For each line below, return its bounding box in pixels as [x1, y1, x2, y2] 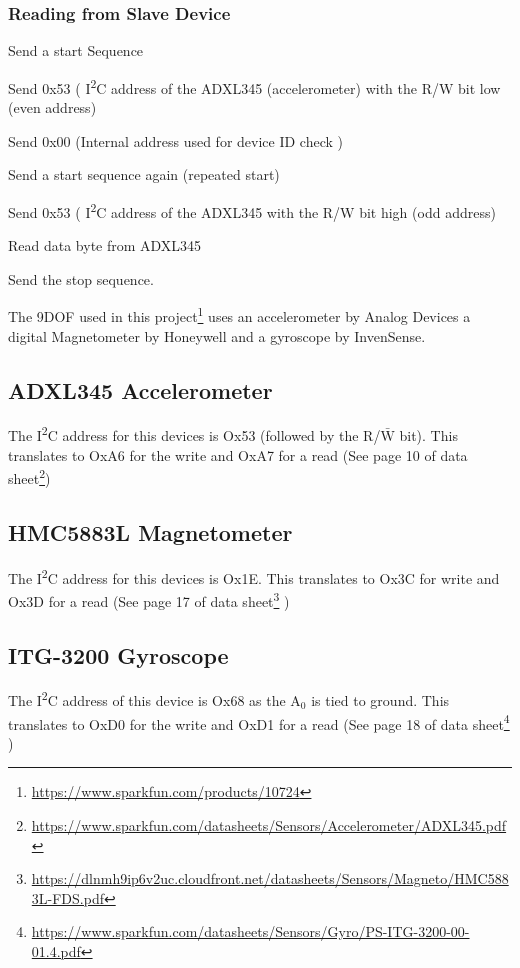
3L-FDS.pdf [31, 887, 104, 908]
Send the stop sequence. [8, 268, 154, 289]
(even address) [8, 97, 97, 118]
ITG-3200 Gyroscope [8, 639, 229, 670]
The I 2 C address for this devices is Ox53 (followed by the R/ [8, 422, 381, 445]
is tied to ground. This [311, 689, 450, 710]
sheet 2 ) [8, 465, 51, 488]
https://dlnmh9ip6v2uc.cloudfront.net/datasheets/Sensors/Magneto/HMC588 [31, 868, 509, 889]
